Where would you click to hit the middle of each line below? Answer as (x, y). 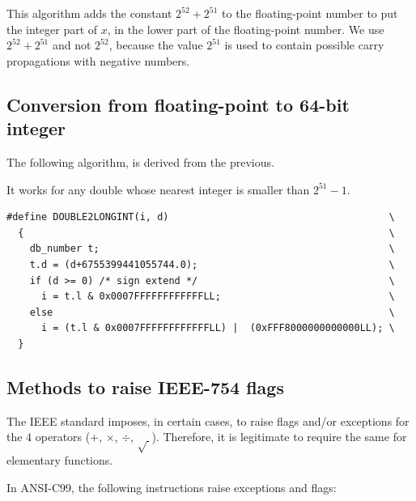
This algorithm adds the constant (89, 13)
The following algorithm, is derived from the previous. (140, 161)
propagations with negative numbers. (98, 60)
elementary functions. (60, 460)
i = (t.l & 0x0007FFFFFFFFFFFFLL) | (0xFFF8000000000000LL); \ (218, 328)
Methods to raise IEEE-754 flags (145, 386)
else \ (212, 312)
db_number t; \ (212, 249)
